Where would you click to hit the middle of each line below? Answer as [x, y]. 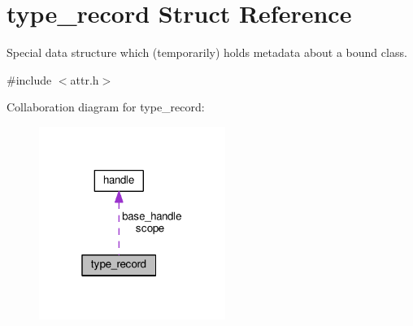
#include [29, 79]
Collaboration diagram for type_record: [106, 107]
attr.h [85, 79]
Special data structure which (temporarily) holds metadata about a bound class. [207, 52]
